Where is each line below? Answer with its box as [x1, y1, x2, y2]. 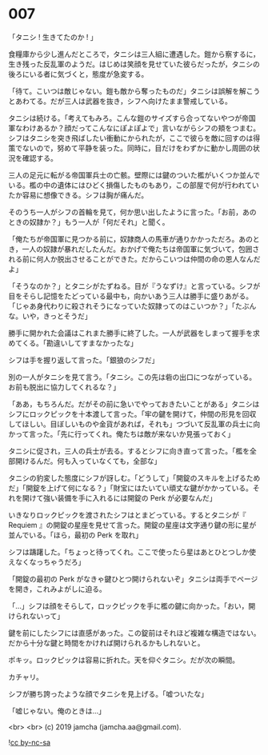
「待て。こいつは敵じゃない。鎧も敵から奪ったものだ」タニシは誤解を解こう [8, 86, 261, 96]
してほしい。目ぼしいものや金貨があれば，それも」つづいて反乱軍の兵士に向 [8, 419, 261, 429]
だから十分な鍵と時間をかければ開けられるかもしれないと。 [8, 637, 205, 648]
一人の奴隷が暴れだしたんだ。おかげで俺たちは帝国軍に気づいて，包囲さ [22, 244, 260, 254]
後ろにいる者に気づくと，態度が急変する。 [8, 69, 149, 78]
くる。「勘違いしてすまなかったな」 [22, 338, 138, 348]
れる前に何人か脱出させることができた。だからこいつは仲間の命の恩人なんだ [8, 254, 261, 264]
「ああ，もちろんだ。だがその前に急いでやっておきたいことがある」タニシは [8, 399, 260, 409]
